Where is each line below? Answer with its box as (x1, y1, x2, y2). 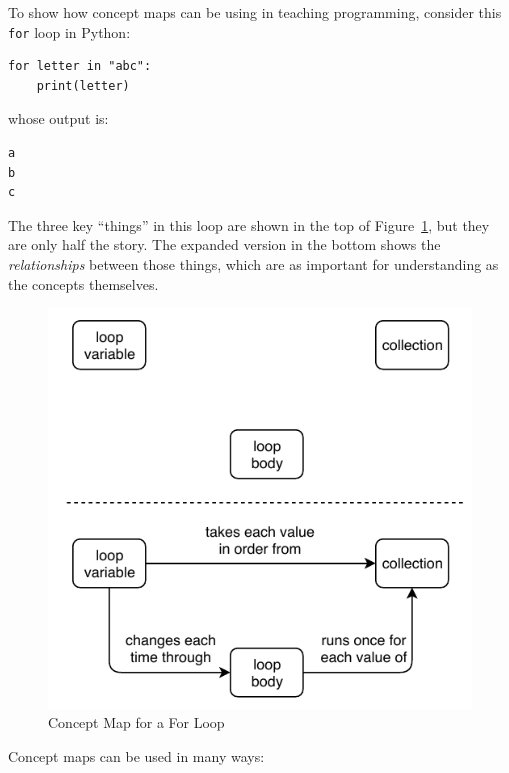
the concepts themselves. (8, 273, 159, 294)
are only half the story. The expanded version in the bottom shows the (8, 234, 441, 255)
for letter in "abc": (8, 59, 152, 74)
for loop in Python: (8, 21, 131, 42)
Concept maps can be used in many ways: (8, 745, 265, 766)
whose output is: (8, 108, 109, 129)
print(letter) (36, 78, 130, 93)
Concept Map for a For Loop (48, 712, 225, 733)
